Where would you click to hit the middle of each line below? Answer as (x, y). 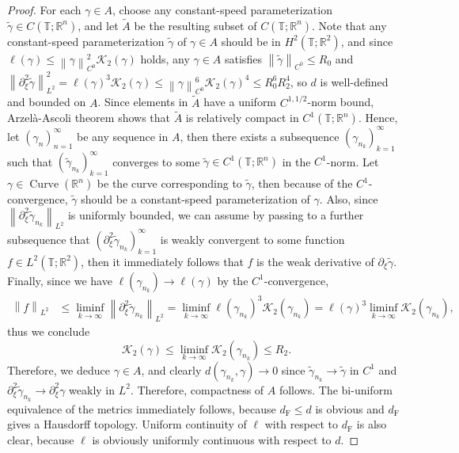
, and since (367, 41)
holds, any (165, 58)
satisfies (243, 58)
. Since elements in (143, 102)
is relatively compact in (242, 118)
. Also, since (349, 199)
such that (30, 161)
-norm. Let (353, 161)
